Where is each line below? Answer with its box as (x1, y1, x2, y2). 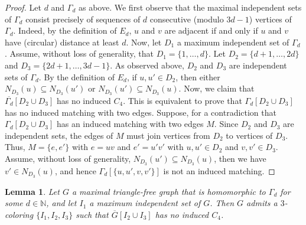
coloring (5, 208, 34, 220)
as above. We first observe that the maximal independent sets (79, 1, 302, 13)
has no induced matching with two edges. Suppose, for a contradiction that (5, 106, 276, 118)
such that (76, 208, 109, 220)
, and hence (54, 164, 96, 177)
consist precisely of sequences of (25, 12, 141, 25)
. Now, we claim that (178, 82, 255, 94)
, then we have (214, 152, 266, 164)
